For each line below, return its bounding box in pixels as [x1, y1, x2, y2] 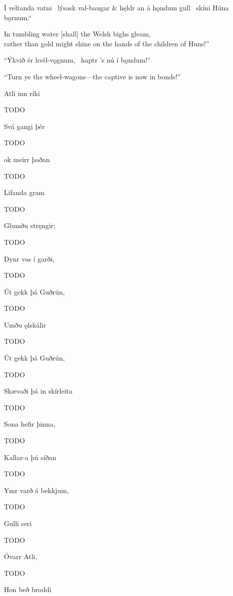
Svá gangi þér [4, 121, 45, 131]
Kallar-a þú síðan [4, 452, 56, 462]
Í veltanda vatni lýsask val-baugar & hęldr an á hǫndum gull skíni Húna [4, 2, 229, 12]
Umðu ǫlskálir [4, 319, 46, 330]
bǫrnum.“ [4, 12, 32, 22]
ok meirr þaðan [4, 154, 50, 164]
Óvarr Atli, [4, 551, 37, 562]
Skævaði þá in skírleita [4, 386, 72, 396]
